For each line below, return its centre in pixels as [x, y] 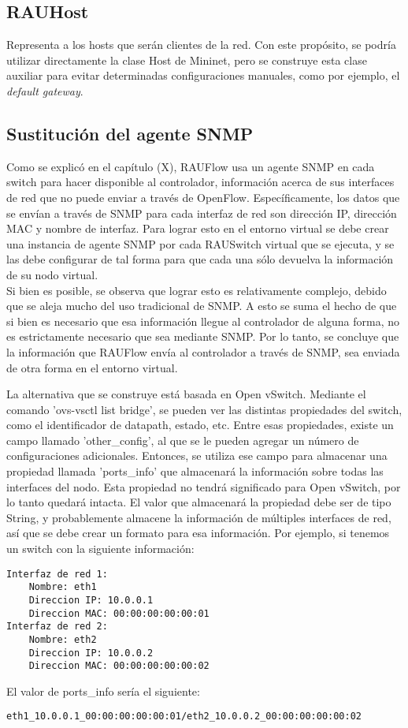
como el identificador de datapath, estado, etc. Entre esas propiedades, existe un [200, 425]
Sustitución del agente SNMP [130, 133]
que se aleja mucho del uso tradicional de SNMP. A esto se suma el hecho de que [202, 306]
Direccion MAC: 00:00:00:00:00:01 [119, 613]
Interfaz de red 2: [57, 627]
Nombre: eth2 [63, 639]
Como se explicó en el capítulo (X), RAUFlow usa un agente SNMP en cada [191, 166]
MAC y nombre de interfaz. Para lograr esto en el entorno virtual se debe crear [198, 228]
